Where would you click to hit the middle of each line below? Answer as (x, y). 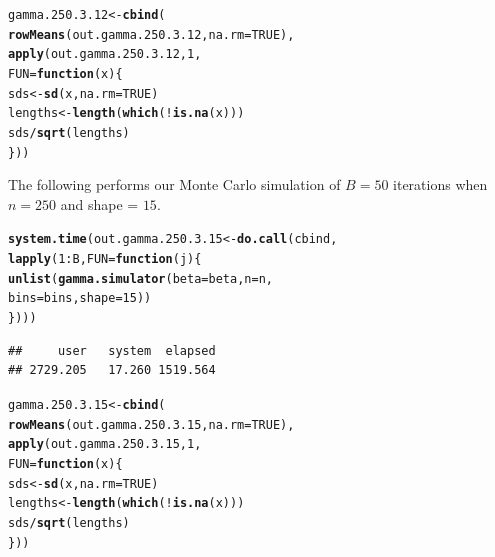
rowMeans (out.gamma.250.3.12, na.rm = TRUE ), (151, 34)
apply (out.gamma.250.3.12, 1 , (105, 54)
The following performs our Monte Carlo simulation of (174, 184)
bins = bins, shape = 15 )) (80, 298)
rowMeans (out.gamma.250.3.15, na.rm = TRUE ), (151, 424)
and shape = (99, 203)
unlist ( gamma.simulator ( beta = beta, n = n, (140, 278)
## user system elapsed (112, 350)
